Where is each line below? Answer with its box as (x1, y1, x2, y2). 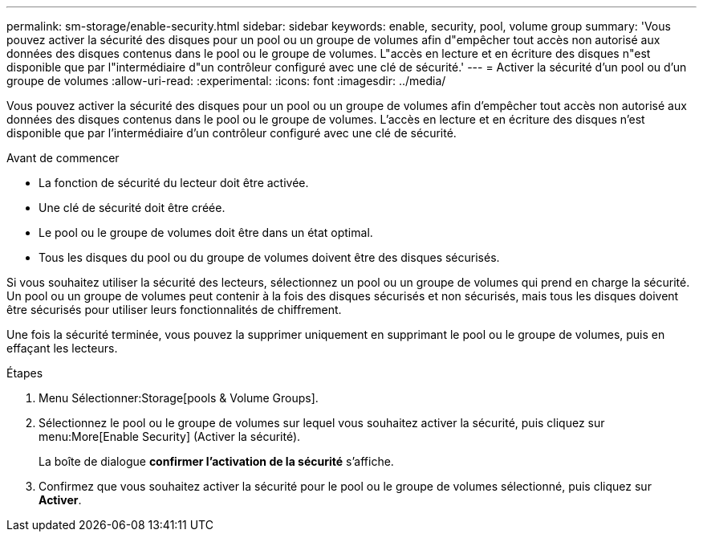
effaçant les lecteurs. (6, 341, 118, 355)
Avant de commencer (6, 151, 120, 165)
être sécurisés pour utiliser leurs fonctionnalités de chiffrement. (6, 303, 342, 316)
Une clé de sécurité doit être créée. (39, 201, 226, 214)
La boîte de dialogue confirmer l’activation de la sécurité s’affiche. (39, 454, 394, 468)
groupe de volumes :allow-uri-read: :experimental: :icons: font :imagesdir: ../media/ (6, 74, 446, 88)
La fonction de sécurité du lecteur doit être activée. (39, 176, 309, 190)
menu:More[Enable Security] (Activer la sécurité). (39, 430, 301, 443)
